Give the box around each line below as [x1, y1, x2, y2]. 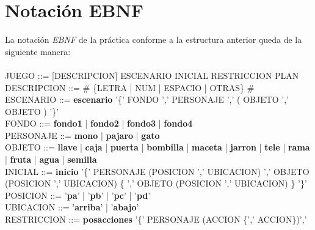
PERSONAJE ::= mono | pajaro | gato [5, 128, 160, 141]
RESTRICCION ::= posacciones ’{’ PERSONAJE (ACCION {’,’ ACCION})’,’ [5, 213, 307, 226]
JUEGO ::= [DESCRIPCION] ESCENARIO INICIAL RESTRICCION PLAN [5, 69, 299, 81]
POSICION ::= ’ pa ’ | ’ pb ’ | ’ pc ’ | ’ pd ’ [5, 188, 151, 201]
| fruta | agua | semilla [5, 153, 97, 166]
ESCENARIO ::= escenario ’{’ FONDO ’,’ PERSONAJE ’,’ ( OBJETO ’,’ [5, 93, 289, 106]
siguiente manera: [5, 45, 71, 57]
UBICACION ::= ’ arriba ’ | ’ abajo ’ [5, 201, 139, 213]
